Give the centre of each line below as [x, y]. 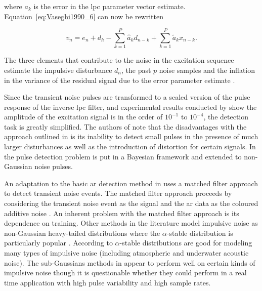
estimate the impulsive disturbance [58, 70]
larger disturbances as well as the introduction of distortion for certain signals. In [130, 147]
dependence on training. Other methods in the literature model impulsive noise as [131, 223]
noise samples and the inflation [207, 70]
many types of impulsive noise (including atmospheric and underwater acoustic [126, 253]
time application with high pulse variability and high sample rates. [107, 282]
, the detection [226, 117]
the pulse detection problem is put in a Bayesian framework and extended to [123, 156]
